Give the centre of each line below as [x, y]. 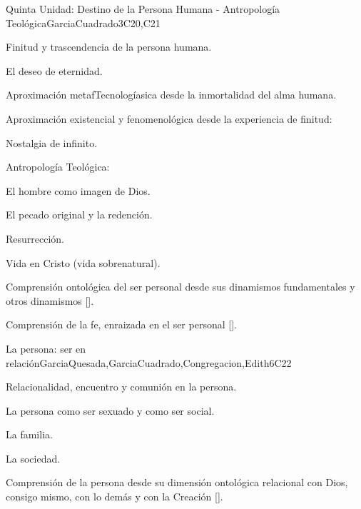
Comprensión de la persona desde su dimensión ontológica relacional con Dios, [177, 482]
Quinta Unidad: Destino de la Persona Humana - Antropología [143, 9]
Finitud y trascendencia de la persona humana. [109, 47]
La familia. [29, 434]
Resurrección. [35, 238]
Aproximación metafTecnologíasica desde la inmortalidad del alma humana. [171, 95]
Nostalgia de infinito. [52, 142]
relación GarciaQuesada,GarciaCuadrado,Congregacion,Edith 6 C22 [149, 362]
